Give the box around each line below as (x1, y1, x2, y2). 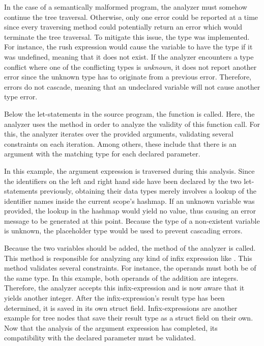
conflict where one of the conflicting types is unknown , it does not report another (4, 61, 257, 72)
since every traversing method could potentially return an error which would (4, 21, 242, 32)
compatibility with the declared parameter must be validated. (4, 332, 196, 343)
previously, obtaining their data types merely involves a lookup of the (40, 185, 256, 196)
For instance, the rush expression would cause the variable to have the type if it (4, 41, 253, 52)
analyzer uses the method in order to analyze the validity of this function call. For (4, 118, 260, 129)
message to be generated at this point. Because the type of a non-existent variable (4, 215, 260, 226)
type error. (4, 91, 38, 102)
